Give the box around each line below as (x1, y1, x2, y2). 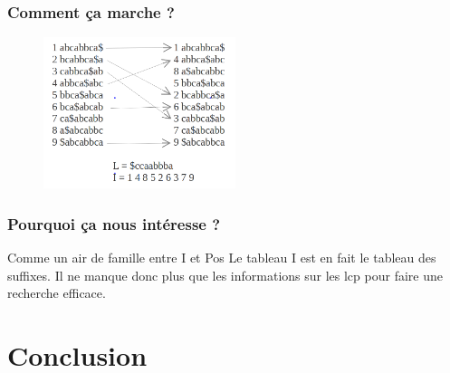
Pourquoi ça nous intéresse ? (7, 212, 221, 234)
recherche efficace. (7, 283, 106, 302)
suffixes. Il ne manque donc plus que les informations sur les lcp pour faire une (7, 265, 443, 284)
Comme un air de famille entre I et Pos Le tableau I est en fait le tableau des (7, 248, 436, 267)
